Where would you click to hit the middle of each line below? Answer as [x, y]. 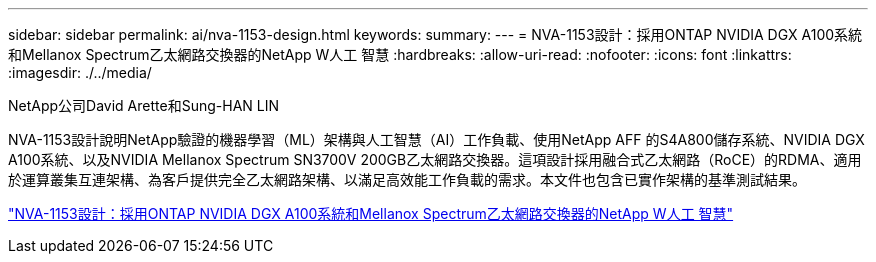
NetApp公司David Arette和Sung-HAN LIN [143, 105]
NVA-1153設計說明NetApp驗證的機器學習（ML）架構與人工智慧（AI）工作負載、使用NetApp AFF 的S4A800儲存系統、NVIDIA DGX [436, 139]
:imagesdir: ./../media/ [80, 72]
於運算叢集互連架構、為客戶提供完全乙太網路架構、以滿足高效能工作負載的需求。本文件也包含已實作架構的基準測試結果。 [407, 179]
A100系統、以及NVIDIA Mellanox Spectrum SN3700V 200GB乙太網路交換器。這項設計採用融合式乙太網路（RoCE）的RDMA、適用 [435, 159]
